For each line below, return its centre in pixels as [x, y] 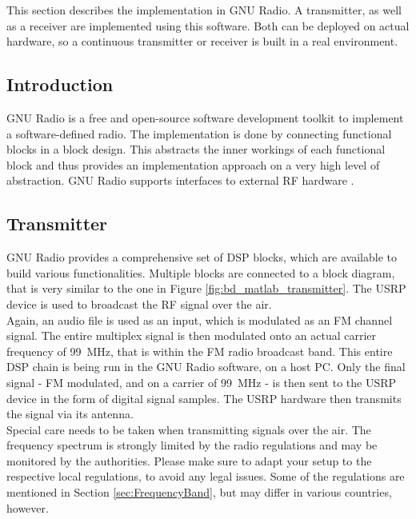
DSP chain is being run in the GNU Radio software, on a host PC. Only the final [206, 367]
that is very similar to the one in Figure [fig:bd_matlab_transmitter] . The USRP [206, 288]
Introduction [60, 84]
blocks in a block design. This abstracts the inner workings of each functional [196, 149]
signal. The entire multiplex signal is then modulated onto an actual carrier [192, 335]
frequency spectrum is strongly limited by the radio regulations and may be [192, 445]
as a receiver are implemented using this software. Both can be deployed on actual [208, 25]
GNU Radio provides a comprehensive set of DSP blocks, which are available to [202, 257]
